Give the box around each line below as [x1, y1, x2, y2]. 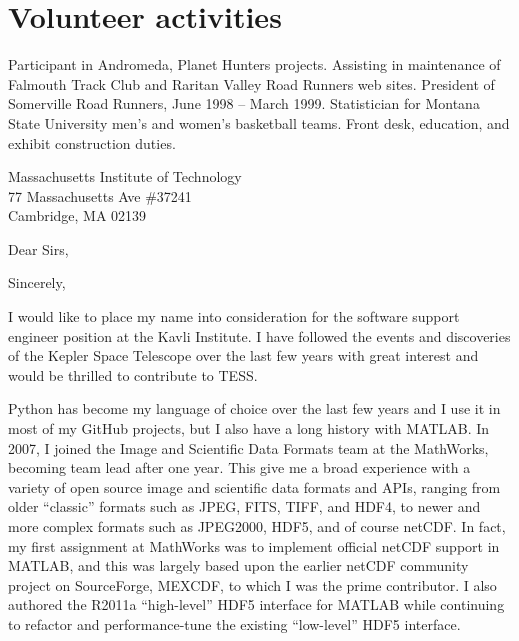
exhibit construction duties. [8, 132, 176, 153]
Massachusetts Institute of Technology [8, 166, 242, 187]
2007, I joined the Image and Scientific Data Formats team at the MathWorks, [8, 437, 489, 458]
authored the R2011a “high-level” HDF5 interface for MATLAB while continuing [8, 594, 505, 615]
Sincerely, [8, 272, 66, 293]
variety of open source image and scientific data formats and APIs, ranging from [8, 476, 501, 497]
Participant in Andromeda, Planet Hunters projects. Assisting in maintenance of [8, 54, 501, 75]
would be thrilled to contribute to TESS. [8, 364, 258, 385]
